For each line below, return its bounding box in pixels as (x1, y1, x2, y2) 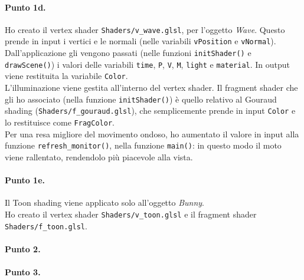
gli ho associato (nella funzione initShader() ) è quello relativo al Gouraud (5, 93, 277, 105)
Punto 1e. (5, 174, 45, 186)
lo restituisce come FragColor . (5, 116, 115, 128)
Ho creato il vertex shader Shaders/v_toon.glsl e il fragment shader (5, 207, 257, 220)
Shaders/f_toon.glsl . (5, 219, 87, 232)
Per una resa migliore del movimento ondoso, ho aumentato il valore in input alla (5, 127, 299, 140)
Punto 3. (5, 265, 41, 278)
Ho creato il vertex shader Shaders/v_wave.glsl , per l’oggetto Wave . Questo (5, 23, 285, 35)
